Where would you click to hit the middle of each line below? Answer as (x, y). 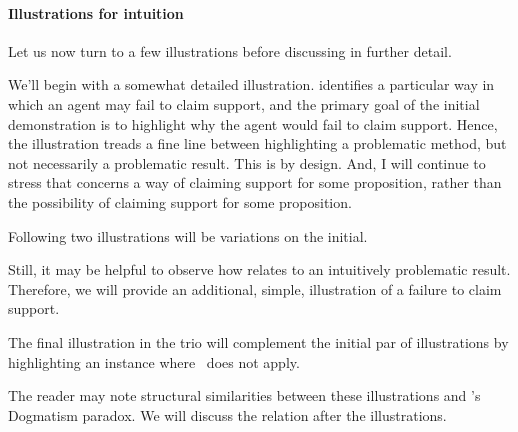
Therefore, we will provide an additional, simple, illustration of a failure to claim (255, 288)
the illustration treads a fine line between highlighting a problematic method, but (257, 143)
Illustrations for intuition (96, 12)
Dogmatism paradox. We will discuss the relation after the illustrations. (227, 414)
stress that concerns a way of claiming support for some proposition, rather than (255, 182)
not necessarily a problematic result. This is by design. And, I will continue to (247, 162)
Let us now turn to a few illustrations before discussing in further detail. (230, 50)
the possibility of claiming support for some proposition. (180, 201)
